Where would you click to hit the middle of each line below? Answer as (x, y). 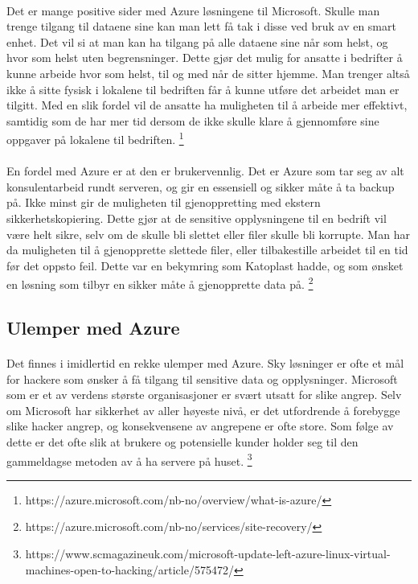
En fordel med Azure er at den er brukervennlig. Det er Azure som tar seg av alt (205, 171)
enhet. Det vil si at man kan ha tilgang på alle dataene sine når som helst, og (197, 41)
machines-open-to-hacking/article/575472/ (129, 569)
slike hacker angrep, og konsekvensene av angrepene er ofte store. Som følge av (200, 426)
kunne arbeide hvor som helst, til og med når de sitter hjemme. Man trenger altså (208, 73)
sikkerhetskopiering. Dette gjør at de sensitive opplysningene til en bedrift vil (197, 218)
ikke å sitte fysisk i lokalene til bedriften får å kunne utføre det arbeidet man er (203, 89)
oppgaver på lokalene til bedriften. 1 (95, 138)
